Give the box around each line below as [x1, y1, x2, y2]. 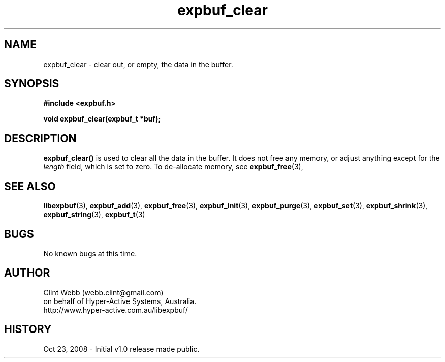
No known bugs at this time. [43, 249, 137, 258]
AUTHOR [4, 266, 50, 280]
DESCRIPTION [4, 132, 77, 145]
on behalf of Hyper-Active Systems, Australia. [43, 296, 197, 306]
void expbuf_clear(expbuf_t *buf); [43, 114, 161, 124]
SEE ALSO [4, 179, 56, 193]
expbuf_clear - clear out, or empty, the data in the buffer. [43, 59, 233, 69]
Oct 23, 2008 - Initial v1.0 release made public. [43, 344, 200, 353]
